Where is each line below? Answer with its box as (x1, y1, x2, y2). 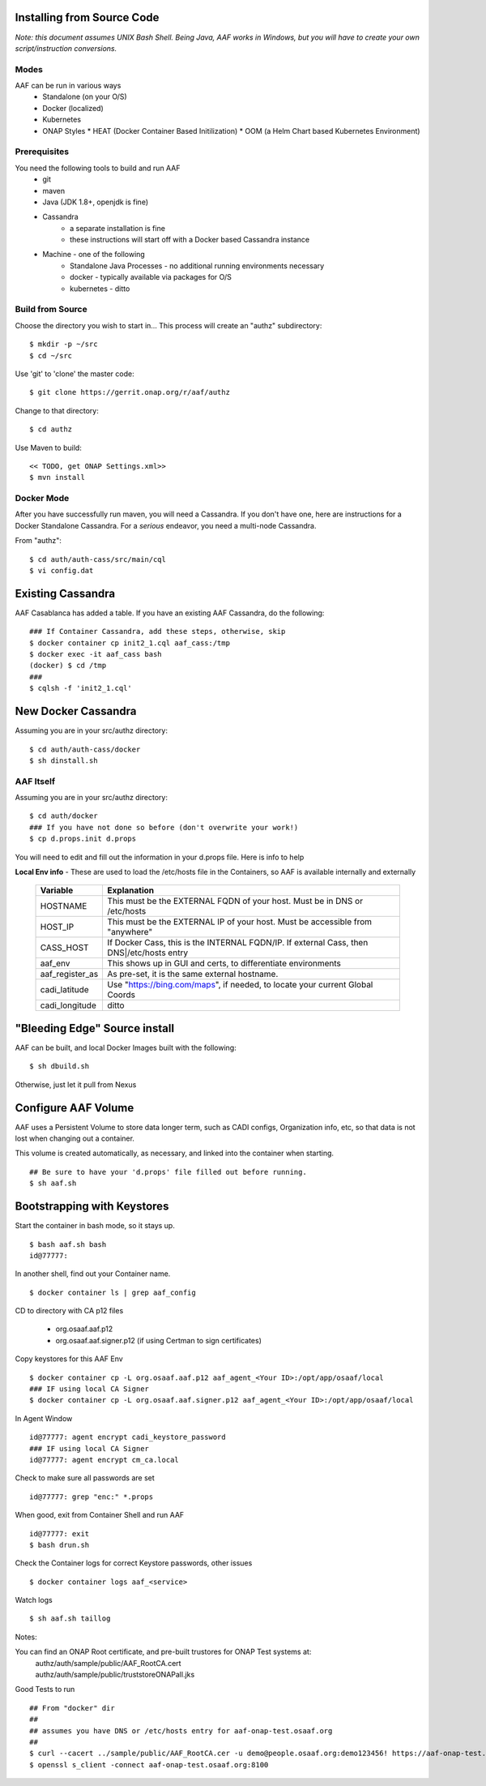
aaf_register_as (40, 969, 99, 980)
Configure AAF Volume (15, 1101, 134, 1115)
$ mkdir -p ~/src (29, 340, 98, 349)
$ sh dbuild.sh (29, 1062, 90, 1071)
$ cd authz (29, 425, 73, 434)
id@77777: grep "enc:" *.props (29, 1492, 154, 1501)
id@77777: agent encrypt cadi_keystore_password (29, 1433, 226, 1442)
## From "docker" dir (29, 1703, 115, 1712)
